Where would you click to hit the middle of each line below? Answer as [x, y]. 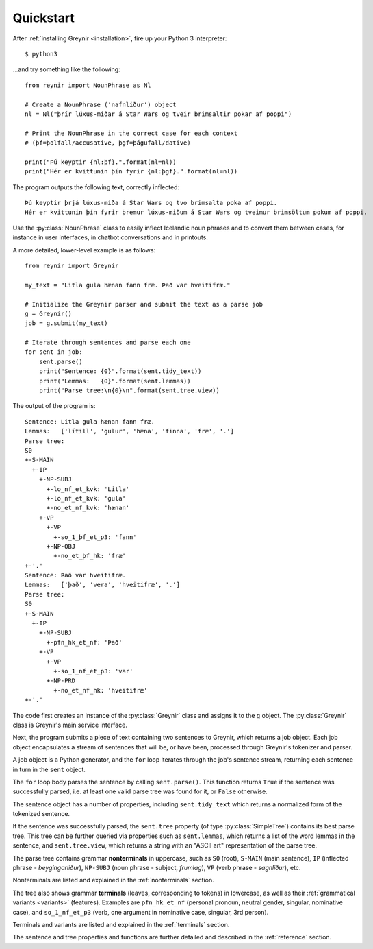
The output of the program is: [54, 406]
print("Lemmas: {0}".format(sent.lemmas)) [115, 381]
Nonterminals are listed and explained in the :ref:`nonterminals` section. [114, 880]
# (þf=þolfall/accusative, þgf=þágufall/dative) [108, 143]
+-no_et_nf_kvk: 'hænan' [88, 508]
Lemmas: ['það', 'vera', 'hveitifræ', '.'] [103, 585]
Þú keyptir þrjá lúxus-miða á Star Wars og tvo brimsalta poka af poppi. [151, 203]
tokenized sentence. [41, 814]
